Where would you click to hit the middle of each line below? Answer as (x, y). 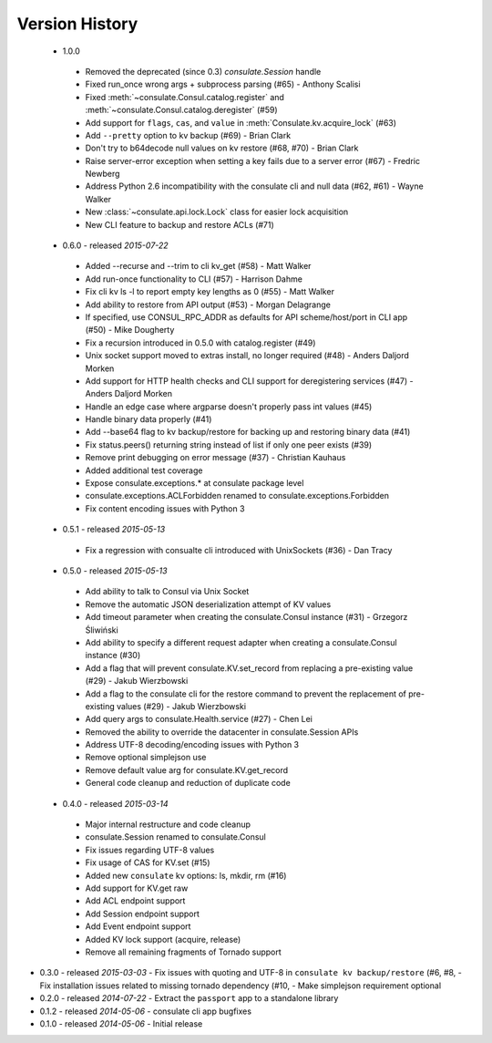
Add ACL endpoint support (135, 901)
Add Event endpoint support (138, 926)
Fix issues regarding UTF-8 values (150, 850)
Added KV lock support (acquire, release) (163, 939)
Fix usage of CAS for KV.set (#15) (148, 862)
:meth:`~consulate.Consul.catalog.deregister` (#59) (181, 110)
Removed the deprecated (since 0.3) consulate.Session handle (203, 71)
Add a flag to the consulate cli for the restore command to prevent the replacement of (246, 694)
